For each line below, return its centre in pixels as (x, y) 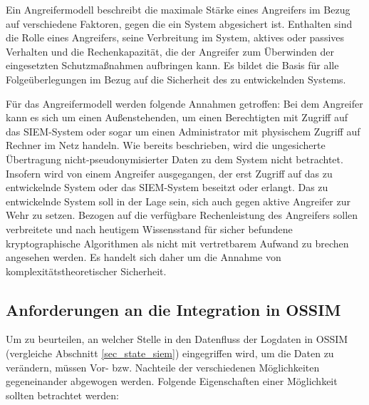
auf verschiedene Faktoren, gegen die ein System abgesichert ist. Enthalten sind (179, 23)
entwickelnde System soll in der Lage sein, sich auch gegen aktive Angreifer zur (178, 201)
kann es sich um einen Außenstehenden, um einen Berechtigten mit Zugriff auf (177, 117)
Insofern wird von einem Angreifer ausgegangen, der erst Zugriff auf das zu (169, 173)
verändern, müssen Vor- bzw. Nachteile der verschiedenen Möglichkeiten (163, 367)
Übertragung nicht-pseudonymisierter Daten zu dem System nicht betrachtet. (175, 159)
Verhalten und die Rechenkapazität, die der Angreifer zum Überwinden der (170, 51)
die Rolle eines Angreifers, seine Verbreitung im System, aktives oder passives (175, 37)
